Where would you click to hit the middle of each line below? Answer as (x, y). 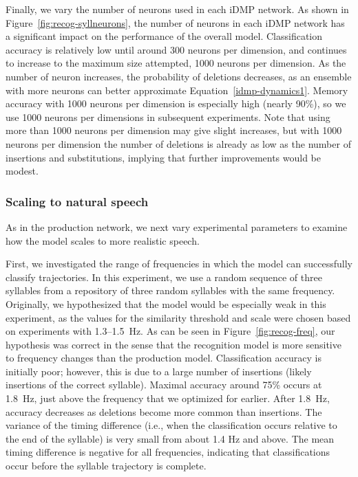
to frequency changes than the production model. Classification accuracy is (164, 358)
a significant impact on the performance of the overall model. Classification (164, 36)
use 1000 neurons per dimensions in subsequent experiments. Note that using (168, 117)
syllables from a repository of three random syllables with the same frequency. (170, 290)
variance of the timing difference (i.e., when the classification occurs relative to (171, 425)
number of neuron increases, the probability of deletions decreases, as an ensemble (179, 76)
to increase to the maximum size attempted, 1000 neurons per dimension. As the (176, 63)
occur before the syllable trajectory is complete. (106, 466)
